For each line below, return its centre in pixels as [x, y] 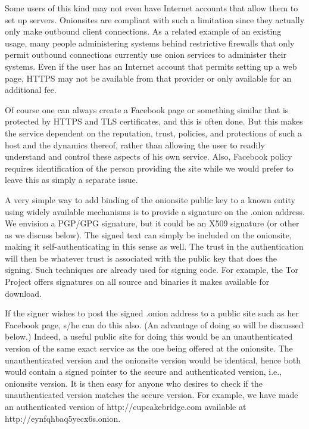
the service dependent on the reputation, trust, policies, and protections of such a [154, 133]
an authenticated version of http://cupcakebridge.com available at [126, 406]
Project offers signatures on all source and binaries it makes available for [137, 282]
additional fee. [31, 90]
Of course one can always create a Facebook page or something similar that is [147, 109]
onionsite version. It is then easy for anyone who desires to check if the [134, 383]
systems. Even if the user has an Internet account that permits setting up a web [151, 66]
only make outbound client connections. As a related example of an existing [143, 31]
